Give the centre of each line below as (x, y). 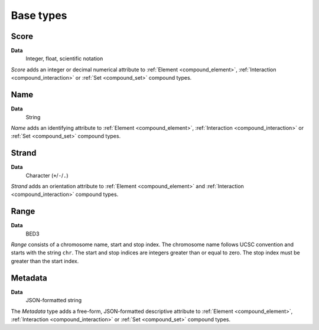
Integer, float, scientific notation (64, 58)
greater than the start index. (45, 261)
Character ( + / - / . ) (47, 175)
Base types (39, 15)
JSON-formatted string (54, 300)
